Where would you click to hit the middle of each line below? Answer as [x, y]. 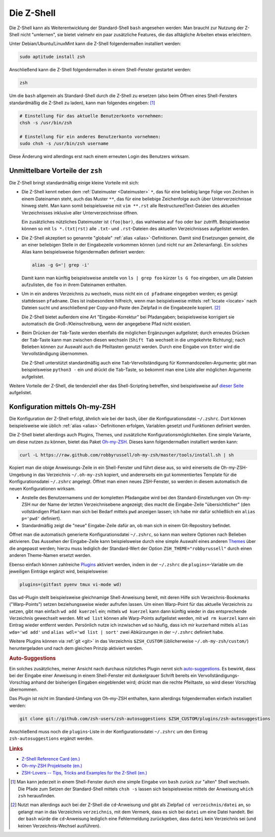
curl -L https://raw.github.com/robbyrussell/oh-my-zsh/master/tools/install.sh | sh [127, 455]
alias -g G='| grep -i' [61, 265]
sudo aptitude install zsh [52, 57]
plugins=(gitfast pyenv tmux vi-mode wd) [71, 584]
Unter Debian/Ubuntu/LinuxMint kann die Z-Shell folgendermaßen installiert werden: [95, 44]
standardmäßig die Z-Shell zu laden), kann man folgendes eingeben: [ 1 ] [82, 103]
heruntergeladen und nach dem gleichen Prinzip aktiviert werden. [76, 648]
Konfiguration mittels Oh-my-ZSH [62, 407]
